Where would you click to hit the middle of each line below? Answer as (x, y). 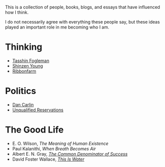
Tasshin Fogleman (31, 61)
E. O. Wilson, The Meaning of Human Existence (60, 143)
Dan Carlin (23, 104)
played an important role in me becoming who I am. (57, 27)
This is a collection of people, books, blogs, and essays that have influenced (82, 7)
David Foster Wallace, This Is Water (48, 159)
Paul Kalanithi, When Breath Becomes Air (54, 149)
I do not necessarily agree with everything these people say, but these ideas (82, 22)
